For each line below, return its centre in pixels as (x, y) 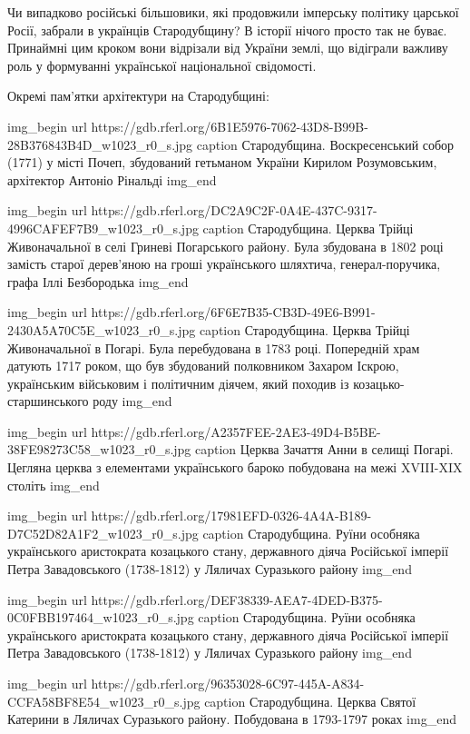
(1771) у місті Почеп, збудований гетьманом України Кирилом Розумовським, (222, 162)
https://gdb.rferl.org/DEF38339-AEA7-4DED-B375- (237, 599)
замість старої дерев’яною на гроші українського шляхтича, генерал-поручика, (224, 264)
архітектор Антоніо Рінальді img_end (112, 179)
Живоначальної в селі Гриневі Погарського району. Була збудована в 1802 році (225, 246)
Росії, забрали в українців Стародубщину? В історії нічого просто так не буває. (227, 30)
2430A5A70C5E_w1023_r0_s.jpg (102, 329)
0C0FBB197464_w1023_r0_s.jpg (101, 617)
